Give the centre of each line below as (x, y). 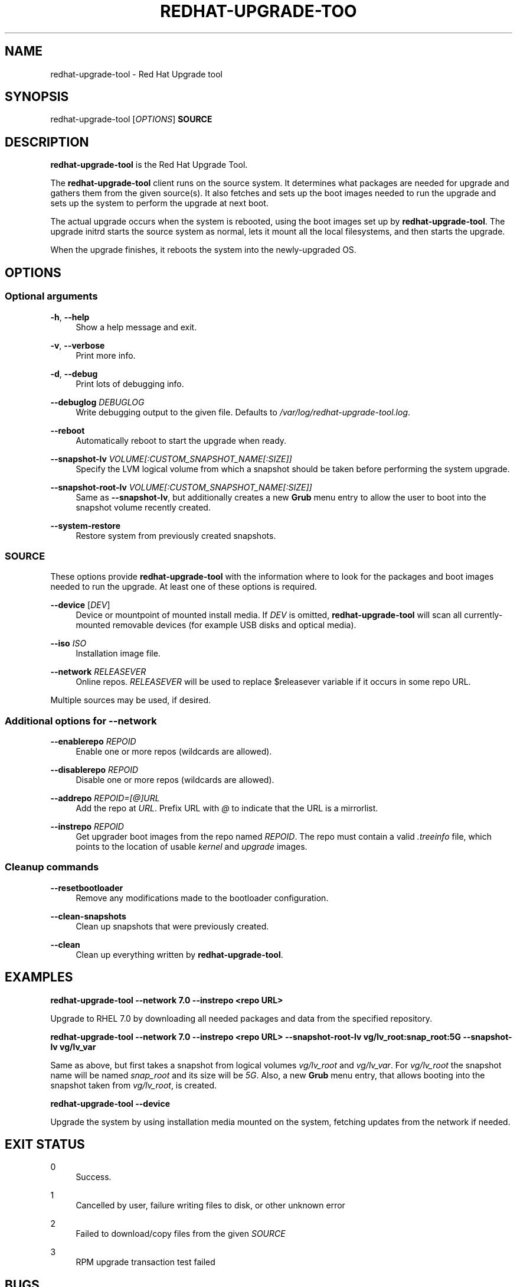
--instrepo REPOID (87, 826)
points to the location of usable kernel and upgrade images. (192, 846)
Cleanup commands (52, 867)
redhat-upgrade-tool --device (110, 1103)
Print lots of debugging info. (130, 383)
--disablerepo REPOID (94, 770)
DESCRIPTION (47, 142)
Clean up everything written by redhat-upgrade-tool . (179, 954)
